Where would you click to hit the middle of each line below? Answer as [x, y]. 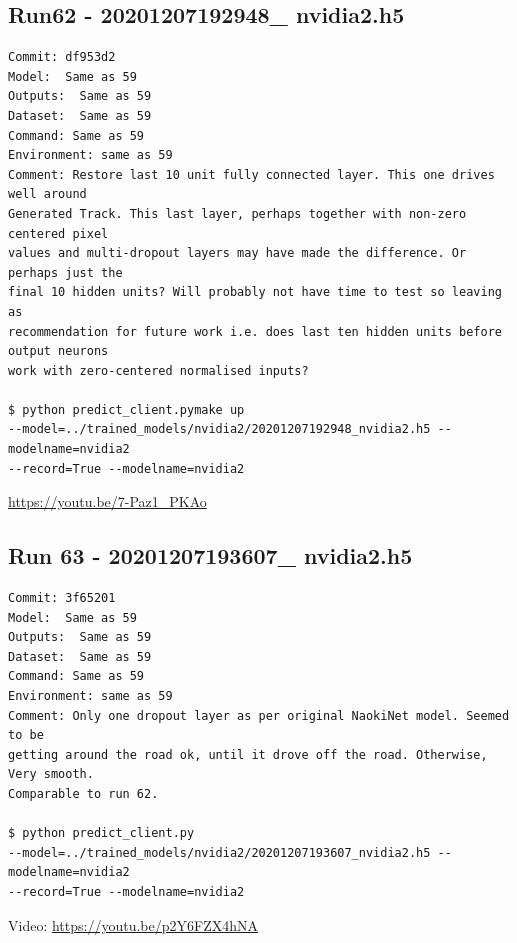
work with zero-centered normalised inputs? [158, 370]
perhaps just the [65, 272]
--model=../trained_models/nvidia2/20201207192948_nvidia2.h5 [219, 429]
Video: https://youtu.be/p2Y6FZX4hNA [133, 924]
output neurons [58, 351]
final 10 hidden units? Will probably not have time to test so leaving [255, 292]
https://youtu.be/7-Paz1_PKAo [107, 501]
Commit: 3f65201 [62, 598]
